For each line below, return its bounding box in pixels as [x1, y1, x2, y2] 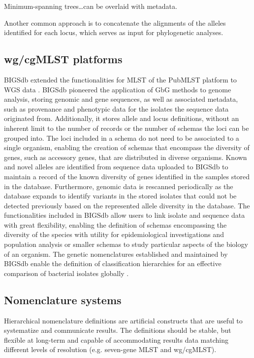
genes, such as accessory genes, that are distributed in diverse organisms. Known [4, 152, 247, 162]
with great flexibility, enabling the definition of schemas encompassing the [4, 219, 227, 230]
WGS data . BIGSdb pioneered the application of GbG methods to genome [4, 84, 231, 94]
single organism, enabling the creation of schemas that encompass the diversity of [4, 142, 250, 153]
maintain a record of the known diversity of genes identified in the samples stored [4, 171, 250, 181]
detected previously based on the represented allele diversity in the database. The [4, 200, 250, 210]
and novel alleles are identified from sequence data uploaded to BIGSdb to [4, 161, 228, 172]
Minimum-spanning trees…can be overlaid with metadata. [4, 1, 177, 11]
